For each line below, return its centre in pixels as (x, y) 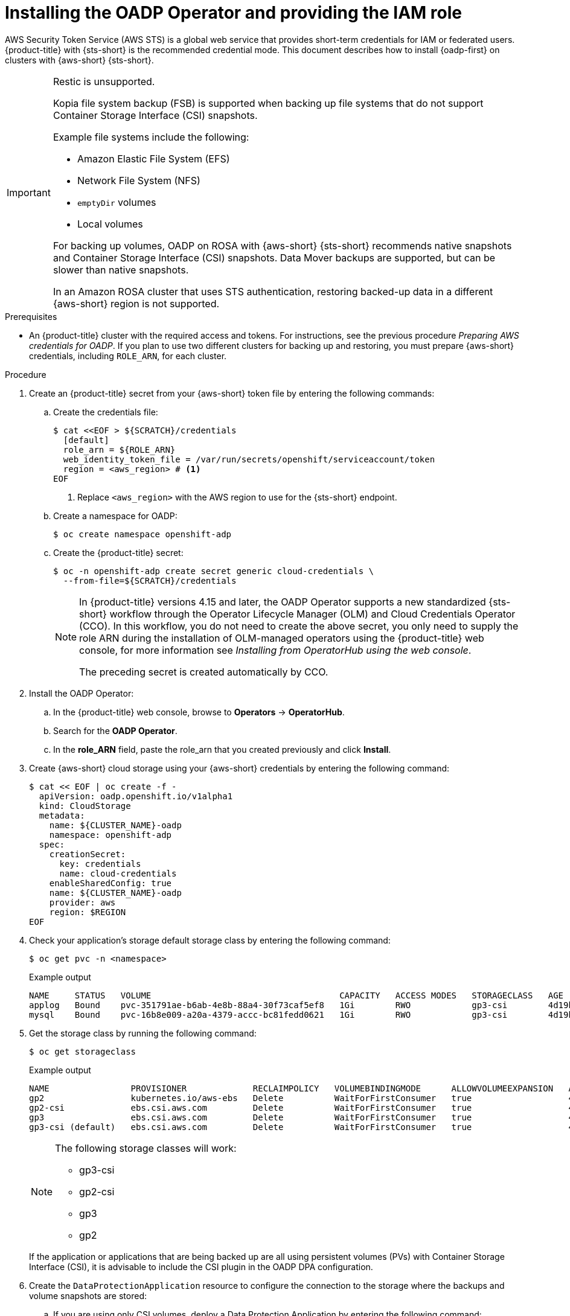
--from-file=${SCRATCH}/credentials (150, 580)
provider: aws (82, 902)
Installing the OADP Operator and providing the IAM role (233, 13)
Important (29, 192)
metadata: (62, 815)
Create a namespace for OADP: (115, 516)
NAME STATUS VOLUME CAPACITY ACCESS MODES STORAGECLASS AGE (296, 995)
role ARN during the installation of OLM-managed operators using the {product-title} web (282, 638)
